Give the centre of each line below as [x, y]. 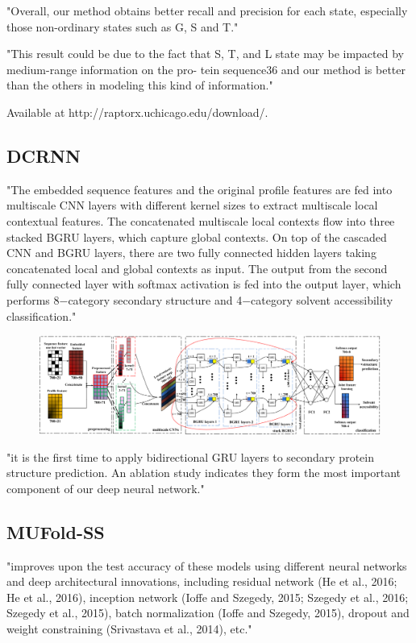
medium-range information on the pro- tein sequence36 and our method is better [206, 69]
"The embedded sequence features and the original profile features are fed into [200, 189]
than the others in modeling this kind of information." [140, 85]
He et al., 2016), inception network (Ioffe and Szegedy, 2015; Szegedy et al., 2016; [208, 597]
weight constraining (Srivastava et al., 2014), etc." [129, 629]
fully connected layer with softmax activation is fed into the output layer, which [204, 284]
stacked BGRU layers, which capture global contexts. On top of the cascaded [197, 236]
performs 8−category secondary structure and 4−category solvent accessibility [200, 299]
